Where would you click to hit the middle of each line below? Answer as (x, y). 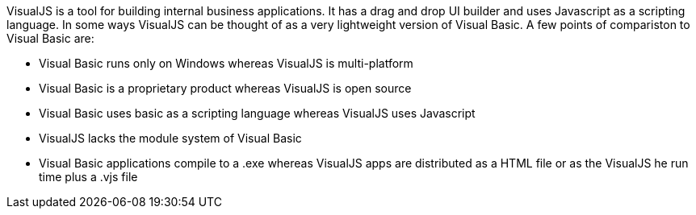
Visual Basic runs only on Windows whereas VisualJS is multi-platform (226, 63)
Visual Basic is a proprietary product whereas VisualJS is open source (225, 88)
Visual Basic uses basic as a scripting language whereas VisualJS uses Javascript (257, 113)
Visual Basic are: (50, 38)
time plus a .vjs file (88, 177)
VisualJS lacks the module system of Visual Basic (170, 138)
